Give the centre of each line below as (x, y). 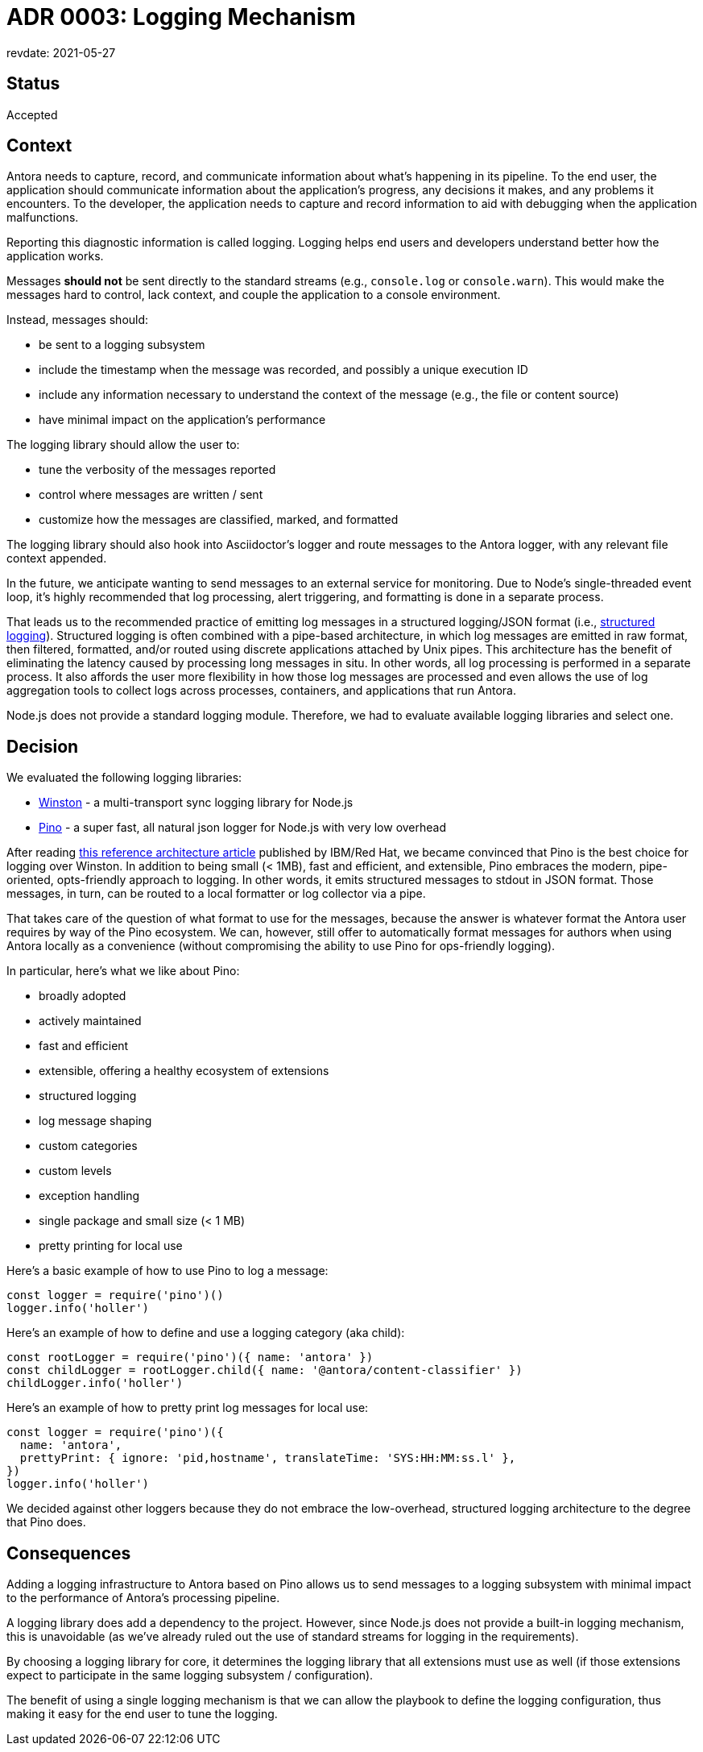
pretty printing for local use (111, 1246)
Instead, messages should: (78, 320)
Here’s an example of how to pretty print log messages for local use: (188, 1408)
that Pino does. (46, 1522)
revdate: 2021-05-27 (61, 52)
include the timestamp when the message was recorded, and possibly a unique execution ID (283, 370)
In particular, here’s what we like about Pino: (123, 971)
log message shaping (95, 1121)
